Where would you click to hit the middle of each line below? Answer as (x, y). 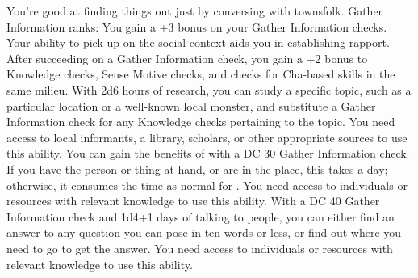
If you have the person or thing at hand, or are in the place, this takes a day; (197, 168)
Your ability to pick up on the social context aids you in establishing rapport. (198, 42)
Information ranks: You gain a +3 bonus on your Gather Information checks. (197, 26)
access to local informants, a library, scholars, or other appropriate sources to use (207, 137)
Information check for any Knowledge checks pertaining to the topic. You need (201, 122)
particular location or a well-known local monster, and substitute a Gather (191, 105)
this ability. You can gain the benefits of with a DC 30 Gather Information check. (208, 153)
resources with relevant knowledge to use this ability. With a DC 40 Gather (193, 201)
